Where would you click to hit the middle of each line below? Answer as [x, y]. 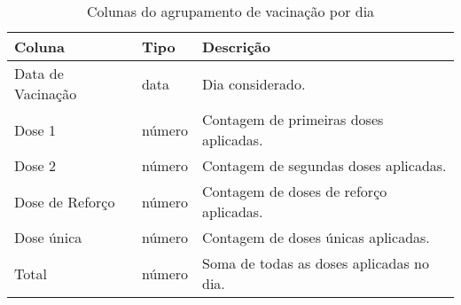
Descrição [237, 47]
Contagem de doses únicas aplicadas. [316, 237]
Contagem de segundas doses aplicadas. [324, 165]
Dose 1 [35, 129]
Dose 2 [35, 165]
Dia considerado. [254, 83]
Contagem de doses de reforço [295, 191]
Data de [39, 73]
